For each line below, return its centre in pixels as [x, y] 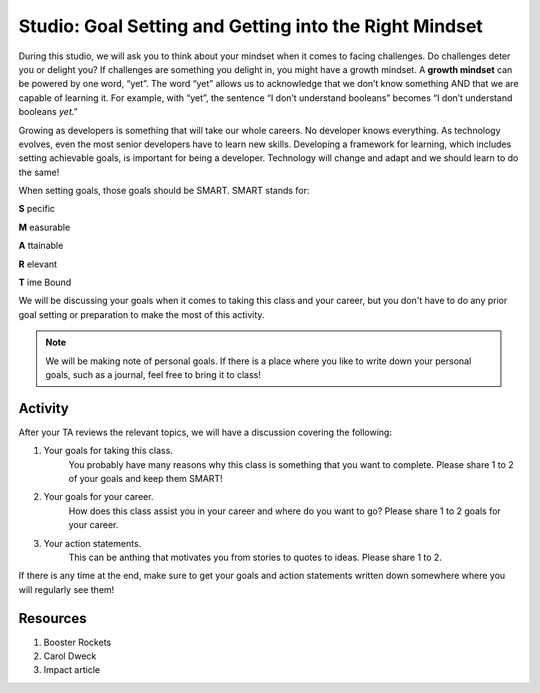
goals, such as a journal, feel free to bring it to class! [153, 374]
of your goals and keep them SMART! [146, 479]
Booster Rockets [77, 642]
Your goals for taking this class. [108, 451]
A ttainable [41, 246]
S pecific [36, 209]
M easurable [44, 227]
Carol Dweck [70, 656]
